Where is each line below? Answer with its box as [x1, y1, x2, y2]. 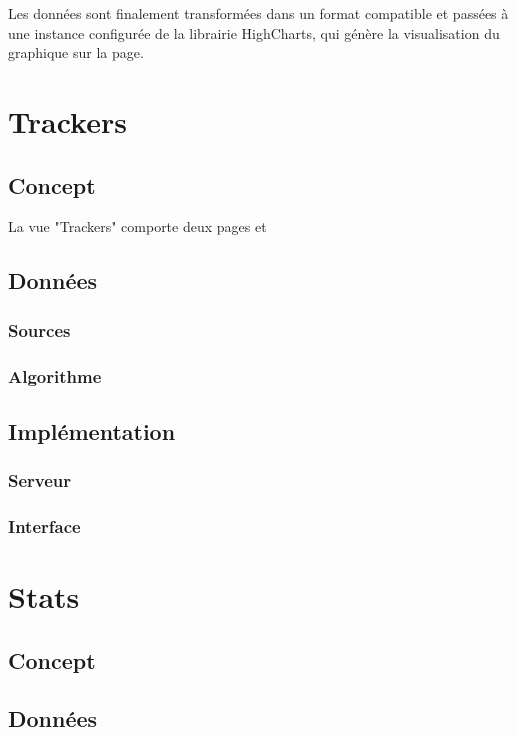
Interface [8, 513, 81, 538]
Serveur [8, 468, 72, 493]
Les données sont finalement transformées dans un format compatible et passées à [8, 3, 509, 23]
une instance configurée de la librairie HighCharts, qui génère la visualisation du [8, 22, 500, 43]
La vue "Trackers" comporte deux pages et [8, 216, 267, 237]
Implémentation [8, 415, 176, 446]
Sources [8, 317, 71, 342]
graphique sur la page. [8, 42, 144, 63]
